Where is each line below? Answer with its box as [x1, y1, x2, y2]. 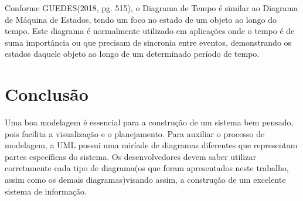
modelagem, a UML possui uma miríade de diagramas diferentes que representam [5, 139, 298, 151]
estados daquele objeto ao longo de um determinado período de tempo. [5, 47, 260, 60]
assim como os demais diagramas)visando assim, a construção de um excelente [5, 173, 286, 186]
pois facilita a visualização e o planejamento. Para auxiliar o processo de [5, 127, 265, 139]
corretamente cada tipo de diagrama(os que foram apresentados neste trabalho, [5, 162, 289, 174]
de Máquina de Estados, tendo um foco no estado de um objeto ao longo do [5, 13, 277, 25]
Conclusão [5, 82, 88, 106]
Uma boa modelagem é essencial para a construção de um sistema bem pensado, [5, 116, 294, 128]
